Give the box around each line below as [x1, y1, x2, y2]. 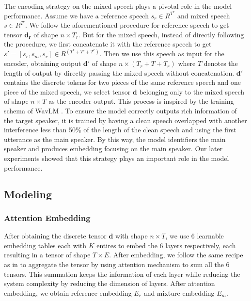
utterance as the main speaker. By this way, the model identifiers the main [4, 134, 226, 144]
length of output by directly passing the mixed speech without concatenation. [4, 67, 235, 78]
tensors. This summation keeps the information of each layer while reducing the [4, 269, 240, 279]
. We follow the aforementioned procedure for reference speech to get [25, 20, 229, 30]
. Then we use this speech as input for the [99, 48, 224, 59]
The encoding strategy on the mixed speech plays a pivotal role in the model [4, 1, 232, 11]
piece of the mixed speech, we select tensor [4, 86, 131, 96]
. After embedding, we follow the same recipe [109, 250, 243, 260]
